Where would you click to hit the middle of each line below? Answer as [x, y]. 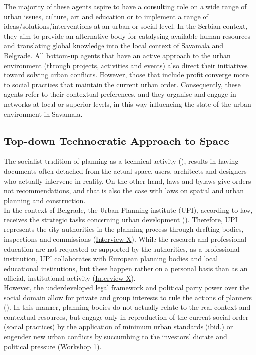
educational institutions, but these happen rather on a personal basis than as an [126, 268]
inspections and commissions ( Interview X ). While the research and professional [125, 239]
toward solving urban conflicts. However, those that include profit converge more [126, 75]
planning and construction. [45, 200]
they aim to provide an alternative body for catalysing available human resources [127, 35]
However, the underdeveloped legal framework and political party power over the [127, 288]
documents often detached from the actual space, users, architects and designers [125, 171]
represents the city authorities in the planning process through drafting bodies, [124, 229]
